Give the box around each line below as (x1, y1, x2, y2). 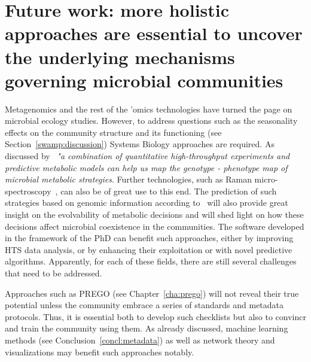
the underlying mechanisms (5, 44, 235, 69)
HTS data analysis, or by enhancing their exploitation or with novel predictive (5, 243, 292, 255)
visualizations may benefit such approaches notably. (5, 345, 194, 358)
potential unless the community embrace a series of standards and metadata (5, 299, 284, 311)
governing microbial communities (5, 68, 283, 92)
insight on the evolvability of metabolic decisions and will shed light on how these (5, 208, 304, 221)
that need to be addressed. (5, 267, 102, 279)
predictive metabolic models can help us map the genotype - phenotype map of (5, 161, 288, 174)
